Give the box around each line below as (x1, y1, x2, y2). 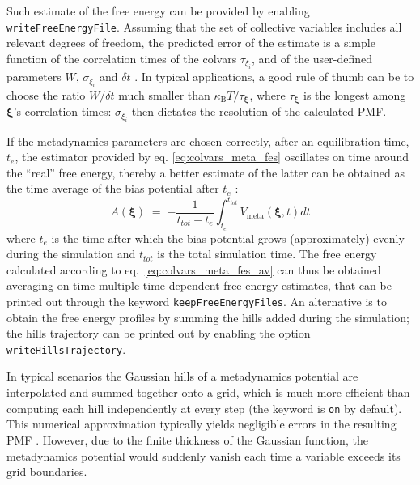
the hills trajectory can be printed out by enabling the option (6, 325, 311, 342)
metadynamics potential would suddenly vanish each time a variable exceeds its (6, 447, 401, 464)
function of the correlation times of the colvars (6, 49, 237, 66)
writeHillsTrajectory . (6, 340, 126, 357)
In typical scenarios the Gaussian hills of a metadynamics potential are (6, 368, 358, 385)
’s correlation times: (13, 103, 112, 120)
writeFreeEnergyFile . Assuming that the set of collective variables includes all (6, 18, 402, 35)
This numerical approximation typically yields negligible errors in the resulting (6, 415, 397, 432)
